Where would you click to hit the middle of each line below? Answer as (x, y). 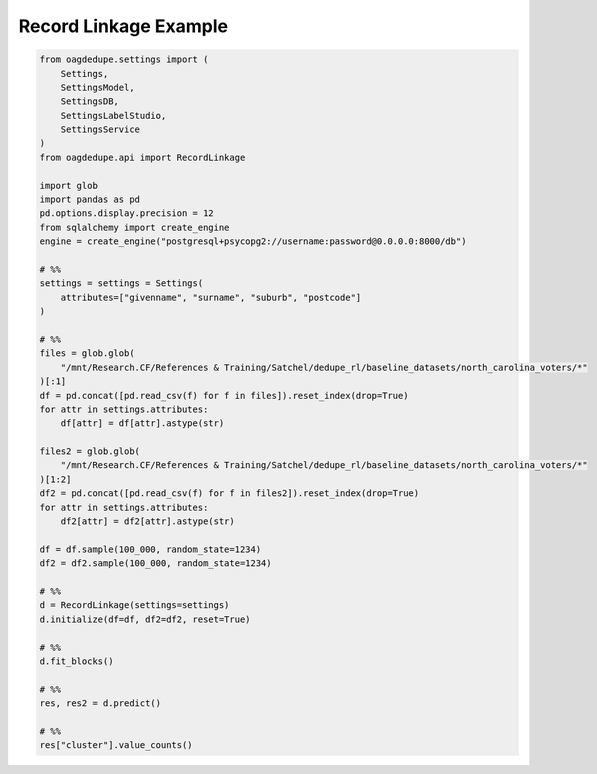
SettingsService (100, 129)
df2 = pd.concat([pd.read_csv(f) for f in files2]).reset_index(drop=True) (229, 493)
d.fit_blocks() (76, 661)
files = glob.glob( (87, 353)
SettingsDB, (90, 101)
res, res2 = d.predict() (100, 703)
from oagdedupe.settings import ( (124, 59)
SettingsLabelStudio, (113, 115)
